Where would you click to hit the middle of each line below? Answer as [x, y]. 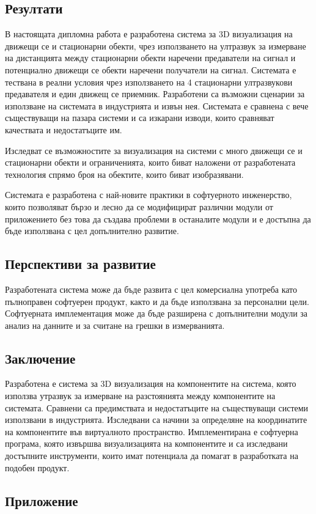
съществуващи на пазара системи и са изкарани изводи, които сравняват [140, 118]
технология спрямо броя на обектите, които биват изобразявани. [124, 174]
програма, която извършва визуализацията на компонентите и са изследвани [146, 443]
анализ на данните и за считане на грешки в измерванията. [115, 325]
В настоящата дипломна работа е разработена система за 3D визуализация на [149, 34]
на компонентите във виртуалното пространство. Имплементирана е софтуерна [152, 431]
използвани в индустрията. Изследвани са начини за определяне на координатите [156, 420]
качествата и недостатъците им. [64, 129]
